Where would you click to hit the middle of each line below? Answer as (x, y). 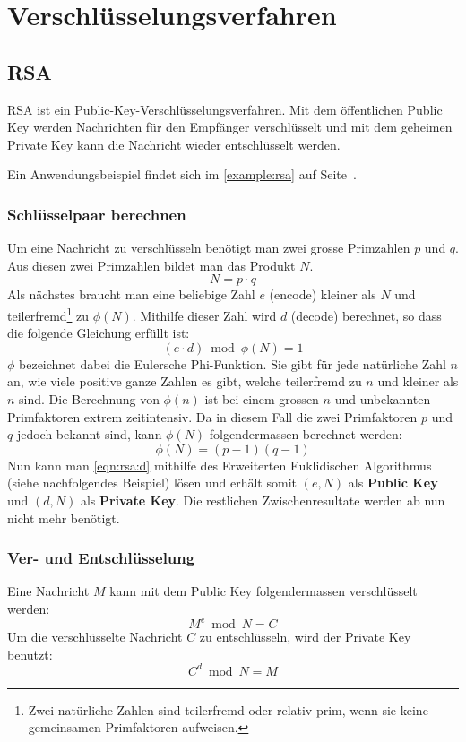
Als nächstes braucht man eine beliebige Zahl (131, 294)
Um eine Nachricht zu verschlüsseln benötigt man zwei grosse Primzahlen (209, 248)
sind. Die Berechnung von (89, 398)
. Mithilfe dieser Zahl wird (204, 315)
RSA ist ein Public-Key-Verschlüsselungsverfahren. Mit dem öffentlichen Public (225, 109)
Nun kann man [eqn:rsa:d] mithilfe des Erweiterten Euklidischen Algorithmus (220, 465)
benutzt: (30, 654)
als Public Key (393, 483)
